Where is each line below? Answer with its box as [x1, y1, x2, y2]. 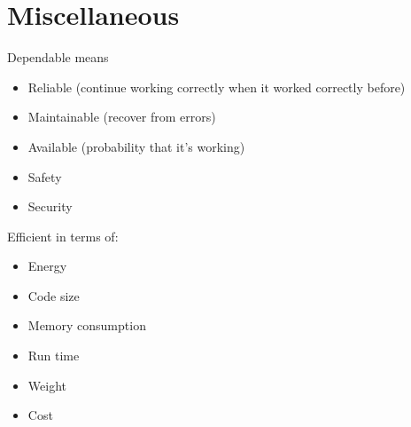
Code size [27, 286, 80, 304]
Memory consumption [27, 316, 146, 335]
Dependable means [7, 48, 109, 67]
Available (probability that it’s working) [27, 137, 245, 155]
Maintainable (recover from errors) [27, 107, 216, 126]
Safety [27, 167, 62, 186]
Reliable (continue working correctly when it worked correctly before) [27, 77, 406, 96]
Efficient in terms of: [7, 226, 119, 245]
